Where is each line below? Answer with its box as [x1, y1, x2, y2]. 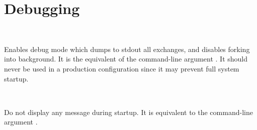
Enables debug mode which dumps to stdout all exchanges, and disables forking [4, 43, 250, 54]
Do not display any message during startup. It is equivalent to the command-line [4, 106, 253, 117]
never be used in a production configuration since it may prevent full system [4, 63, 239, 73]
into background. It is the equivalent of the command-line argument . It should [4, 53, 248, 64]
